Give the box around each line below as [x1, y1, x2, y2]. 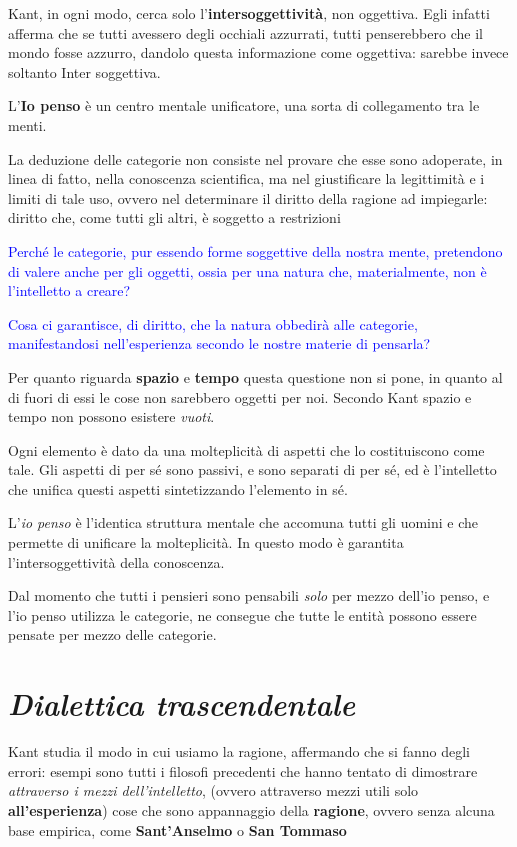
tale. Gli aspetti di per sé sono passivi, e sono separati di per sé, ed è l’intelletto [8, 459, 497, 480]
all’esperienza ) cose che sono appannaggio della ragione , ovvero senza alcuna [8, 799, 495, 820]
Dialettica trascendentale [8, 683, 356, 725]
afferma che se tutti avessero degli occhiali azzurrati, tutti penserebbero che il [8, 22, 483, 43]
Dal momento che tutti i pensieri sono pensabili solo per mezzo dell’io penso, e [8, 585, 490, 606]
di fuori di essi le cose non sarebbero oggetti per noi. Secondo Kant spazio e [8, 386, 472, 407]
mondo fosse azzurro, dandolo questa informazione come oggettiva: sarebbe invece [8, 42, 509, 63]
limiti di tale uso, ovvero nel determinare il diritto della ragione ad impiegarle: [8, 187, 488, 208]
